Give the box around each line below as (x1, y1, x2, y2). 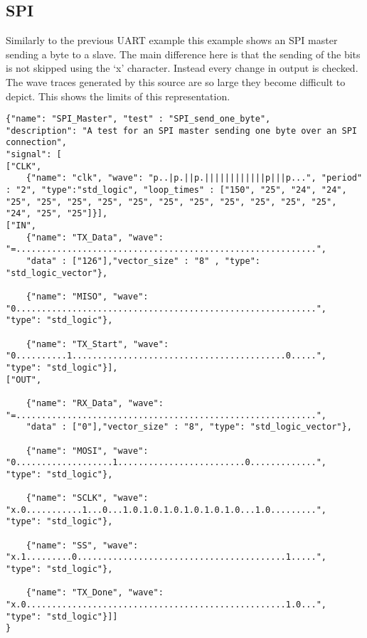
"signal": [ (6, 149, 62, 160)
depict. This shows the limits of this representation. (6, 88, 230, 103)
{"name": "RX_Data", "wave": (26, 398, 164, 408)
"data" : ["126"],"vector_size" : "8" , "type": (26, 256, 260, 267)
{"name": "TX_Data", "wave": (26, 232, 164, 243)
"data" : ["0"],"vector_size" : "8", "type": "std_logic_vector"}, (26, 422, 352, 432)
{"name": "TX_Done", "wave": (26, 588, 164, 598)
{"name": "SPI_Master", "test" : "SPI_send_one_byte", (6, 114, 271, 124)
